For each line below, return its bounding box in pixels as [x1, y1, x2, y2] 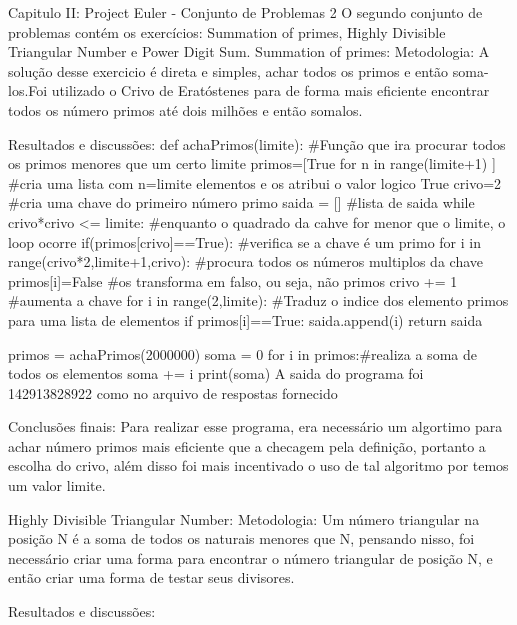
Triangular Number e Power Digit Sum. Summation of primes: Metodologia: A [8, 41, 490, 62]
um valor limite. [8, 475, 106, 496]
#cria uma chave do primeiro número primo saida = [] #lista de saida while [8, 192, 475, 213]
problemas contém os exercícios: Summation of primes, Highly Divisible [8, 21, 446, 42]
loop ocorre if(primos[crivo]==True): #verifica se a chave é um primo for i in [8, 231, 481, 252]
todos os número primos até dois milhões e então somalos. [8, 99, 363, 120]
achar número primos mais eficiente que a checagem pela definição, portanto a [8, 435, 486, 456]
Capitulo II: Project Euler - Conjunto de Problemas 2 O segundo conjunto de [8, 2, 483, 22]
